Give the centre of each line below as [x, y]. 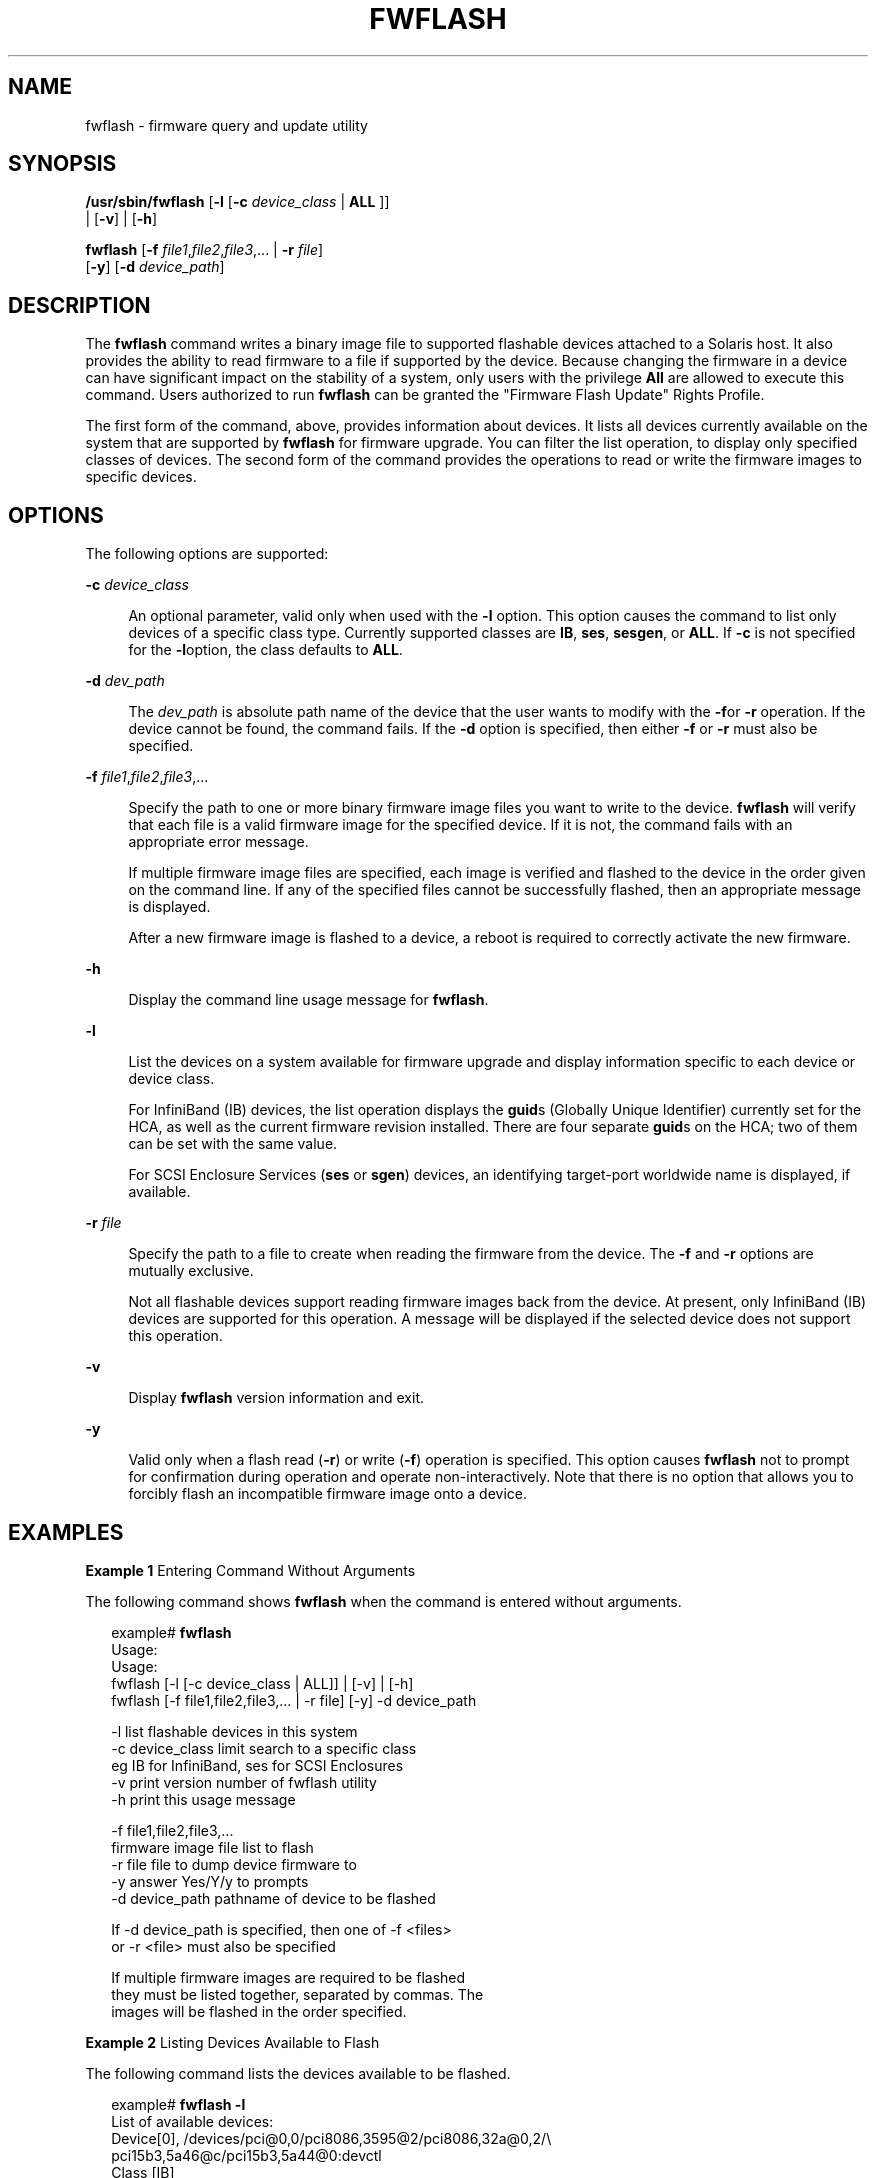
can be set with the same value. [233, 1144]
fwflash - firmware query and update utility [226, 125]
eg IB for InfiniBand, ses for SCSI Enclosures [257, 1765]
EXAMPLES [66, 1532]
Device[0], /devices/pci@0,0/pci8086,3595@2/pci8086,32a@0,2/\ [331, 2138]
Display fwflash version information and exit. [276, 1398]
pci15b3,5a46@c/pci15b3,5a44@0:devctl [246, 2155]
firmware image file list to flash [212, 1847]
